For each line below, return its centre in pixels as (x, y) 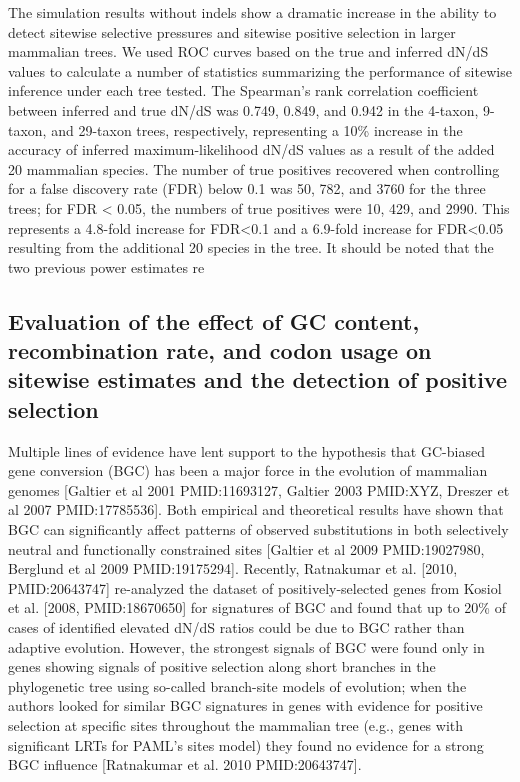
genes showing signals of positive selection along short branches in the (222, 666)
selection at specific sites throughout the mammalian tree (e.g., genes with (236, 725)
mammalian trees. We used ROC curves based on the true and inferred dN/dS (248, 51)
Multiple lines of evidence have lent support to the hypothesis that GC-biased (246, 450)
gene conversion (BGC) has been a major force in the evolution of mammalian (248, 470)
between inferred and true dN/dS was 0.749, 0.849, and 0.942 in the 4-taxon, (243, 109)
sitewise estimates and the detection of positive (258, 379)
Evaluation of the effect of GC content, (214, 320)
